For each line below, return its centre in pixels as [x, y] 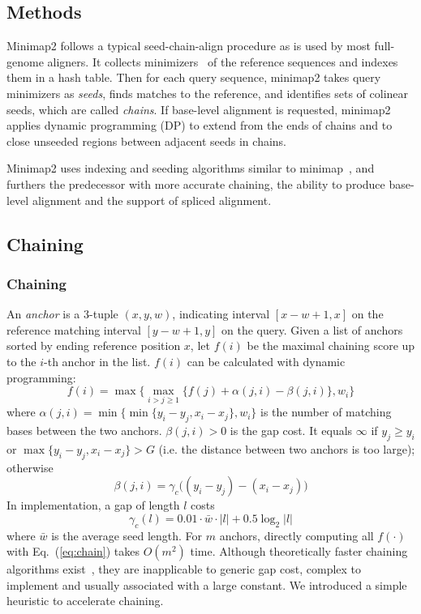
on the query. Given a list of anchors [312, 329]
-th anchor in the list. [97, 361]
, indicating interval [221, 314]
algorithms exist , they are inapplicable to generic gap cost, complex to [184, 569]
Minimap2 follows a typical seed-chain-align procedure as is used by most [189, 46]
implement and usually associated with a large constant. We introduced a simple [207, 584]
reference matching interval [74, 329]
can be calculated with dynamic [266, 361]
